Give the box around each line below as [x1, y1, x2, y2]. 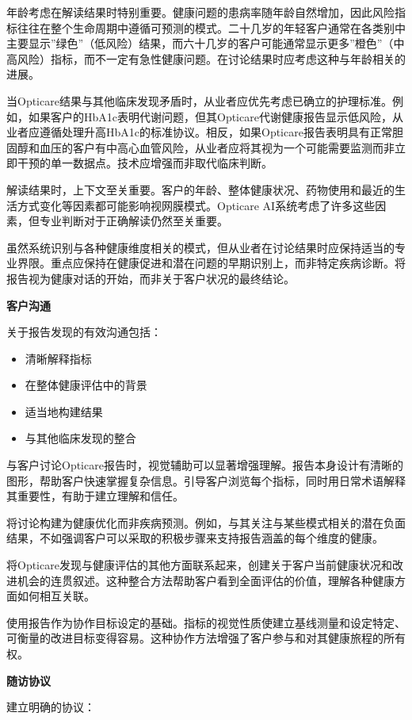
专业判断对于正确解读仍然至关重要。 [39, 213, 228, 229]
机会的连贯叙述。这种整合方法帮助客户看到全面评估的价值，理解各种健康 [17, 572, 395, 588]
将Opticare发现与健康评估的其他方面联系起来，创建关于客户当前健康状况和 [6, 557, 392, 573]
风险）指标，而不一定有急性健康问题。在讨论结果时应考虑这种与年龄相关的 [17, 50, 406, 67]
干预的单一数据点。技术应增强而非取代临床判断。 [17, 155, 273, 171]
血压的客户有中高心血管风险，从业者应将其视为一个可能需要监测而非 [39, 139, 395, 155]
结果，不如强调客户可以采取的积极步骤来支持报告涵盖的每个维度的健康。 [6, 530, 383, 546]
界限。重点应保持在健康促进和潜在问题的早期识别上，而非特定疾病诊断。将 [17, 255, 406, 271]
